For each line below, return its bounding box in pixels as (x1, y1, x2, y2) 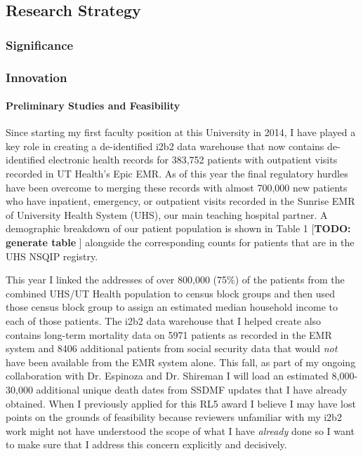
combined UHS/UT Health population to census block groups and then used (6, 286, 335, 300)
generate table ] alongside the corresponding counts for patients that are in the (6, 235, 355, 250)
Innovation (6, 68, 67, 86)
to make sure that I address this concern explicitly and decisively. (6, 437, 287, 452)
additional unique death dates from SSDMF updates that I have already (36, 382, 348, 396)
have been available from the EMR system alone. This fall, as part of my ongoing (6, 354, 356, 369)
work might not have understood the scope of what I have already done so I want (6, 423, 355, 438)
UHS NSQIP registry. (6, 248, 98, 263)
